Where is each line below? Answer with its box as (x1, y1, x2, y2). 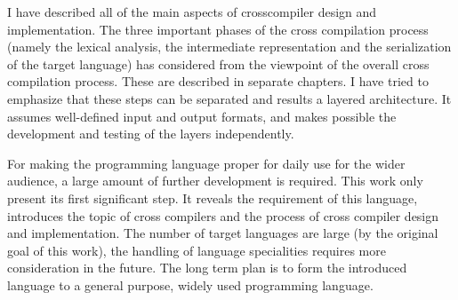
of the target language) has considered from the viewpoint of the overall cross (7, 54, 430, 73)
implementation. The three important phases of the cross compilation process (7, 20, 429, 38)
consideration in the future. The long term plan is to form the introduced (7, 258, 407, 277)
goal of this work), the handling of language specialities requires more (7, 241, 386, 259)
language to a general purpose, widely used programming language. (7, 275, 374, 294)
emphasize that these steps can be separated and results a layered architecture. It (7, 89, 452, 107)
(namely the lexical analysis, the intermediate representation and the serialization (7, 37, 452, 56)
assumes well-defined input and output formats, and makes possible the (7, 107, 397, 125)
